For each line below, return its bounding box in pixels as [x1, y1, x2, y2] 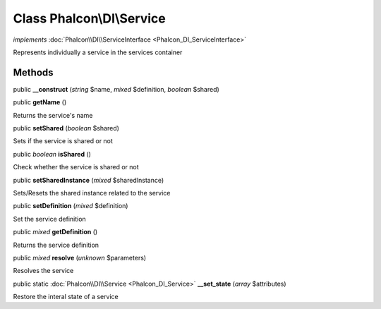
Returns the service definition [13, 241, 99, 249]
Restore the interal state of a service [13, 293, 119, 301]
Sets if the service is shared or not [13, 137, 113, 145]
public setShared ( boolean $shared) [13, 124, 120, 133]
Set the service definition [13, 214, 86, 223]
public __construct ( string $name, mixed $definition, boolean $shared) [13, 85, 220, 93]
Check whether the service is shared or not [13, 163, 139, 171]
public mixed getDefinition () [13, 228, 98, 236]
